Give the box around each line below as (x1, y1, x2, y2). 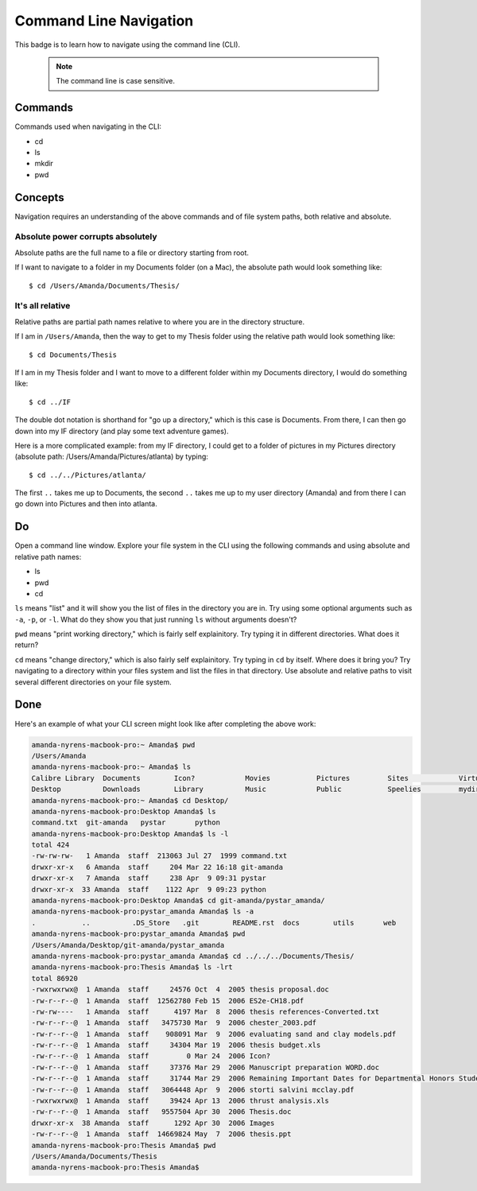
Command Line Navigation (14, 12, 194, 29)
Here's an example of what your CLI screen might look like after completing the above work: (14, 719, 316, 728)
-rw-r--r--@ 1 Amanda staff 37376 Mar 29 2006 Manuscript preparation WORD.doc (31, 1062, 380, 1072)
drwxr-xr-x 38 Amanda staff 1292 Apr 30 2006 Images (31, 1118, 275, 1127)
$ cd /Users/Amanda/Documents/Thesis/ (29, 281, 180, 290)
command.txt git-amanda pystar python (31, 818, 220, 827)
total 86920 (31, 974, 79, 983)
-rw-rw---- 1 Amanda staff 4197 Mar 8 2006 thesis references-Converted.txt (31, 1007, 380, 1016)
